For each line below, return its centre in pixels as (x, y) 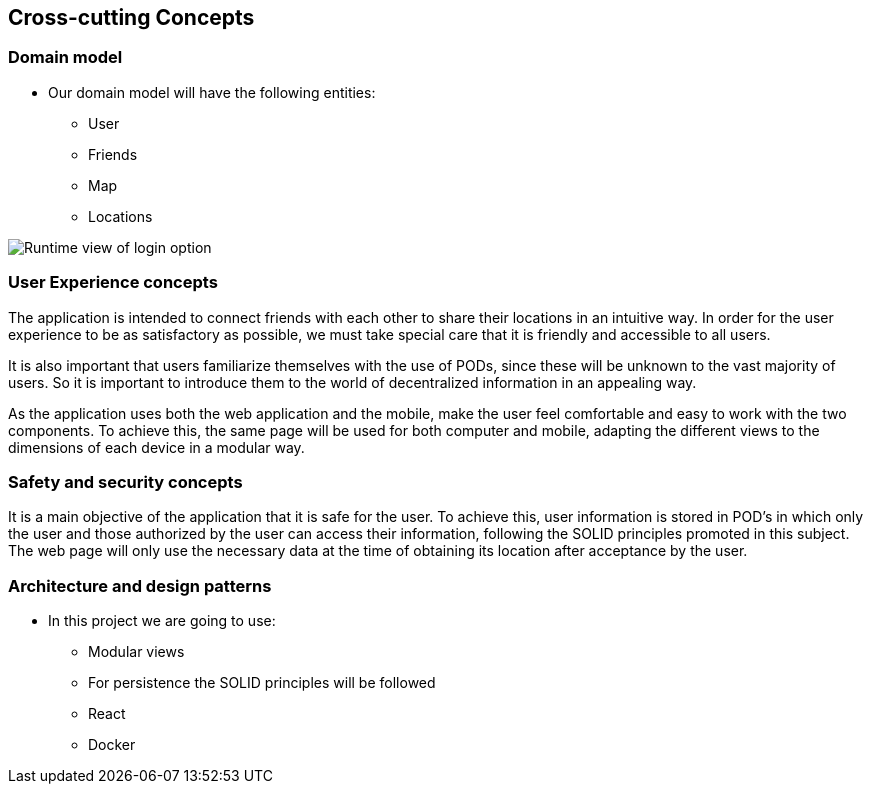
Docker (112, 745)
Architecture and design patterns (140, 585)
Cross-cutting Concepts (131, 17)
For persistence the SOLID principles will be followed (262, 683)
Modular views (136, 652)
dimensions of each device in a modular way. (156, 447)
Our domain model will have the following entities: (212, 92)
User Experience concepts (113, 282)
